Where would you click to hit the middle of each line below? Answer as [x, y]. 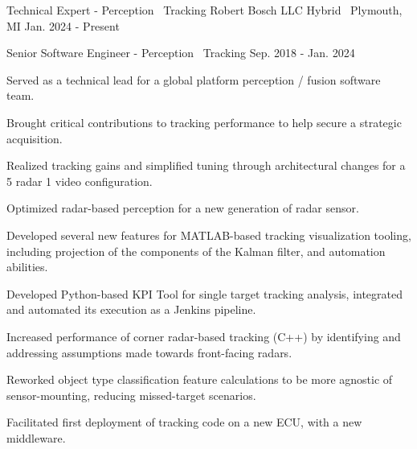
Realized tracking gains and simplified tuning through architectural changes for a [206, 165]
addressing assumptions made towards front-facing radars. [149, 352]
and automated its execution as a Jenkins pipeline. [131, 309]
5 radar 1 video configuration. [80, 181]
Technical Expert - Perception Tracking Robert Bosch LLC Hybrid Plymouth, [204, 10]
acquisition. [35, 138]
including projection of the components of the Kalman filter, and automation [196, 251]
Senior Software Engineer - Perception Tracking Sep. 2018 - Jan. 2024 [181, 53]
